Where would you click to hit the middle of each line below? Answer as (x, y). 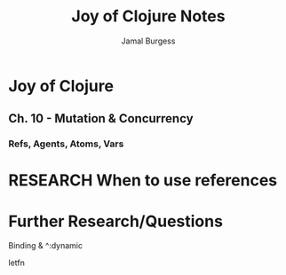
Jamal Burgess (148, 41)
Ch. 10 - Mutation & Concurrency (101, 118)
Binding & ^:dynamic (46, 246)
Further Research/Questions (116, 221)
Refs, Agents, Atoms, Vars (66, 144)
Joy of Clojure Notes (148, 16)
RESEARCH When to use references (143, 181)
